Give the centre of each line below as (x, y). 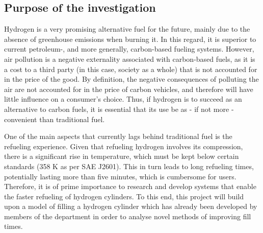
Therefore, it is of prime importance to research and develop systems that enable (130, 186)
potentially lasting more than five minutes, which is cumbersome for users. (120, 176)
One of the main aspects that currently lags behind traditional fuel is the (118, 136)
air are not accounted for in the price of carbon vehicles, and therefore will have (129, 89)
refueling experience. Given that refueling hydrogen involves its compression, (124, 146)
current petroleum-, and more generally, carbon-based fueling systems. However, (129, 49)
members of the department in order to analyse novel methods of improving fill (128, 216)
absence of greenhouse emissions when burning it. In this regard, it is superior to (130, 39)
